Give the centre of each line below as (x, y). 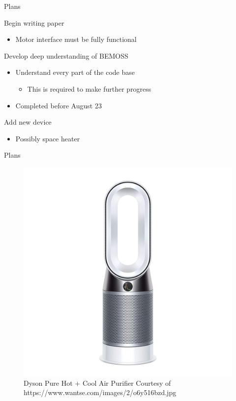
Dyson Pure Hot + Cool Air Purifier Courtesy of (97, 383)
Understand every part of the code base (75, 72)
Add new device (28, 122)
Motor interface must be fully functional (76, 39)
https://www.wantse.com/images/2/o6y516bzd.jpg (100, 392)
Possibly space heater (48, 138)
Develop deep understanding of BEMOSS (66, 55)
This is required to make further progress (89, 88)
